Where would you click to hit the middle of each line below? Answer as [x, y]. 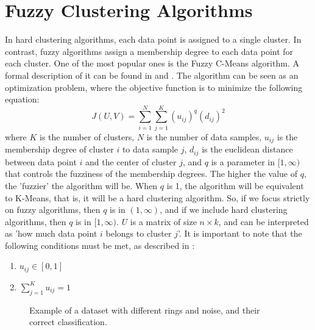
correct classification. [68, 322]
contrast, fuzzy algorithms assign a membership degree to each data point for [149, 51]
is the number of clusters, [87, 136]
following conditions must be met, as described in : [100, 245]
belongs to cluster [139, 233]
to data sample [150, 149]
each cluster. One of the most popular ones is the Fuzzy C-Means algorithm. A [152, 63]
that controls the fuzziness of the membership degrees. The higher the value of [151, 174]
